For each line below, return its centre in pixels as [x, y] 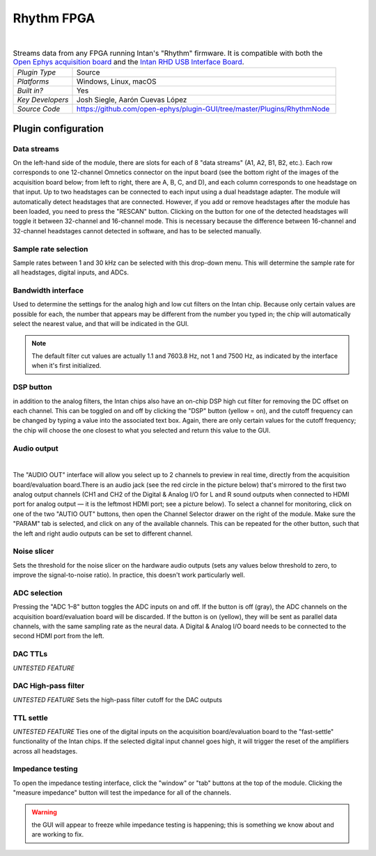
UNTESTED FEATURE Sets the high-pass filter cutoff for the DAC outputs [118, 699]
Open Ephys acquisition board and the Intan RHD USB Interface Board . [128, 62]
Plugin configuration [58, 129]
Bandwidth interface [48, 290]
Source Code [39, 109]
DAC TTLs [30, 654]
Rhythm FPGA [54, 18]
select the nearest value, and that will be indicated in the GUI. [101, 324]
